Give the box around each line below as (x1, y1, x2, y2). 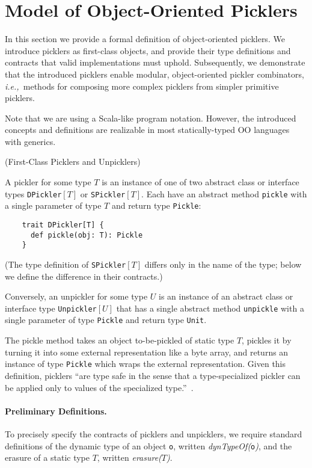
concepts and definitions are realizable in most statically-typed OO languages (5, 123, 290, 136)
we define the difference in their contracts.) (5, 269, 163, 282)
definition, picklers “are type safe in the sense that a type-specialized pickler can (5, 369, 301, 381)
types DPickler (5, 187, 62, 200)
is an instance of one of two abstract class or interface (102, 176, 299, 188)
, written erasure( (97, 451, 162, 464)
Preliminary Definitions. (5, 404, 107, 417)
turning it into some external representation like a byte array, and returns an (5, 345, 289, 358)
